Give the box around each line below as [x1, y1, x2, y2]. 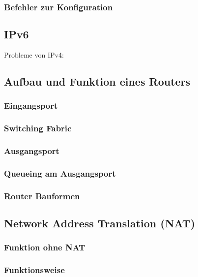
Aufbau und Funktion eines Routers [4, 74, 191, 89]
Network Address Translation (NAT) [4, 215, 196, 231]
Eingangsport [4, 99, 58, 112]
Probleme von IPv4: [4, 50, 64, 60]
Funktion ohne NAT [4, 241, 85, 253]
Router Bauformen [4, 189, 80, 202]
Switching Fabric [4, 122, 72, 134]
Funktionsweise [4, 264, 65, 276]
